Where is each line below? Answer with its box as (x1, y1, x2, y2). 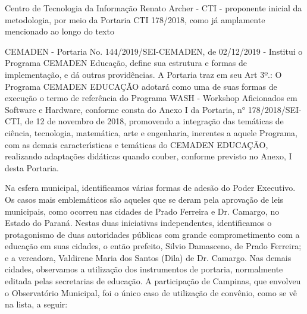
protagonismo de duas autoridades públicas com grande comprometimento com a (5, 228, 300, 240)
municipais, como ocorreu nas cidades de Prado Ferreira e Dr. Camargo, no (5, 205, 280, 217)
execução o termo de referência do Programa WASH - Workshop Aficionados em (5, 92, 297, 104)
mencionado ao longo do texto (5, 25, 114, 37)
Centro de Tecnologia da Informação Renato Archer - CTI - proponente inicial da (5, 2, 302, 14)
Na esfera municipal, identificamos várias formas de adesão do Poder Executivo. (5, 181, 296, 194)
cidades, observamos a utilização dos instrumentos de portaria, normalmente (5, 263, 283, 275)
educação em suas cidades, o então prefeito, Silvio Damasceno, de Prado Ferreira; (5, 240, 302, 252)
